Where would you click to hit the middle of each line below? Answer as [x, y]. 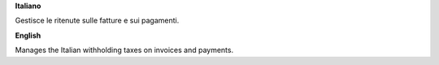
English [28, 35]
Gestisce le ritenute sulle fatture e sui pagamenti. [97, 21]
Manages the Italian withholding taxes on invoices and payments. [124, 50]
